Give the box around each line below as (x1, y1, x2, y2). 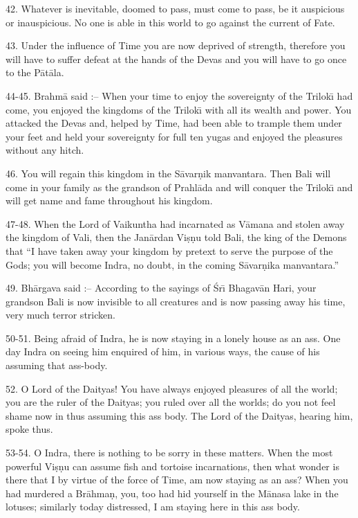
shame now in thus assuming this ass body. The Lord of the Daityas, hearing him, (6, 408, 353, 422)
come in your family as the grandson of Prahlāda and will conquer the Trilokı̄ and (6, 179, 353, 194)
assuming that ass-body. (6, 358, 108, 373)
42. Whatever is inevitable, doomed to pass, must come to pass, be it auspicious (6, 1, 345, 15)
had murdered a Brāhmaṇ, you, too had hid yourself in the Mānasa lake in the (6, 485, 339, 500)
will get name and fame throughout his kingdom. (6, 193, 213, 208)
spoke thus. (6, 422, 53, 436)
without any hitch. (6, 143, 84, 157)
